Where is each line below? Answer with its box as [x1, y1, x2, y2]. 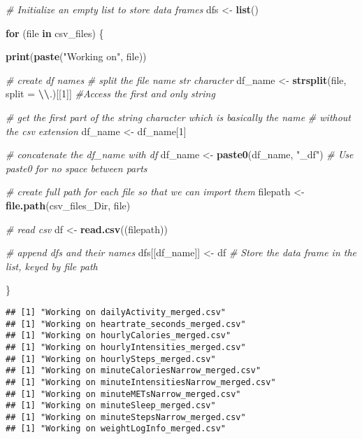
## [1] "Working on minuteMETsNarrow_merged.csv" [6, 389, 241, 399]
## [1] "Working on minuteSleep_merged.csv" [6, 400, 216, 411]
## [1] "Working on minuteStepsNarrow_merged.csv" [6, 412, 246, 422]
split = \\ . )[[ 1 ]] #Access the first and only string [6, 86, 215, 101]
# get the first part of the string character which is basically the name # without [6, 109, 352, 124]
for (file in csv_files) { [6, 25, 104, 40]
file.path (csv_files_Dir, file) [6, 197, 131, 212]
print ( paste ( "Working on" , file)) [6, 49, 147, 64]
